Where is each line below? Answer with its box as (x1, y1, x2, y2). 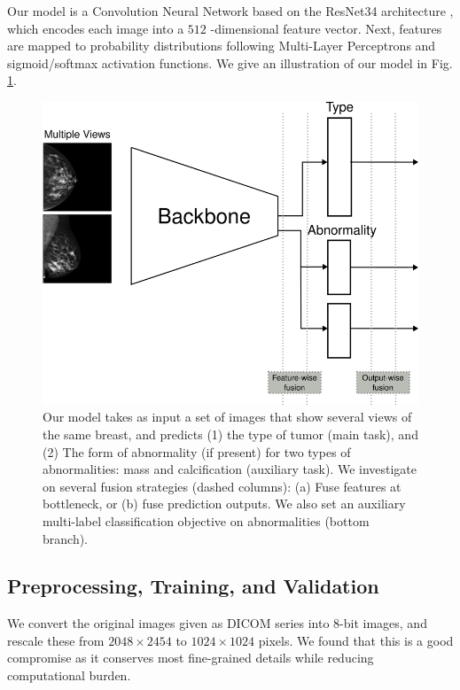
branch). (43, 529, 89, 547)
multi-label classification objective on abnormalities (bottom (43, 511, 370, 530)
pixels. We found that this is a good (258, 631, 454, 649)
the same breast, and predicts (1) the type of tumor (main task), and (43, 424, 418, 443)
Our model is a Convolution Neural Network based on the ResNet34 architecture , (7, 2, 454, 19)
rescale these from (7, 631, 105, 649)
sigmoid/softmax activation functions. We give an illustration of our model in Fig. (7, 53, 453, 72)
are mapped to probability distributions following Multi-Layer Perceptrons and (7, 36, 436, 55)
